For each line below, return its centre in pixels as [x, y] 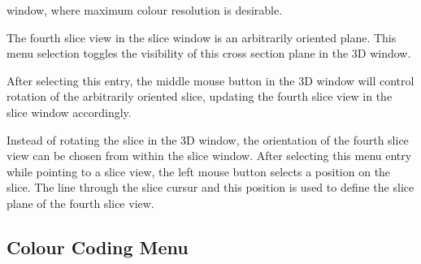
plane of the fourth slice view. [80, 203]
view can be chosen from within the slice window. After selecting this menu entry [209, 156]
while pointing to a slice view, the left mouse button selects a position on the [199, 171]
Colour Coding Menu [98, 247]
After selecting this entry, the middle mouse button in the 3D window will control [210, 80]
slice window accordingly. [69, 112]
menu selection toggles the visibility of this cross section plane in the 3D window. [209, 53]
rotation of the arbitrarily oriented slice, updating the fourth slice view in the [200, 96]
